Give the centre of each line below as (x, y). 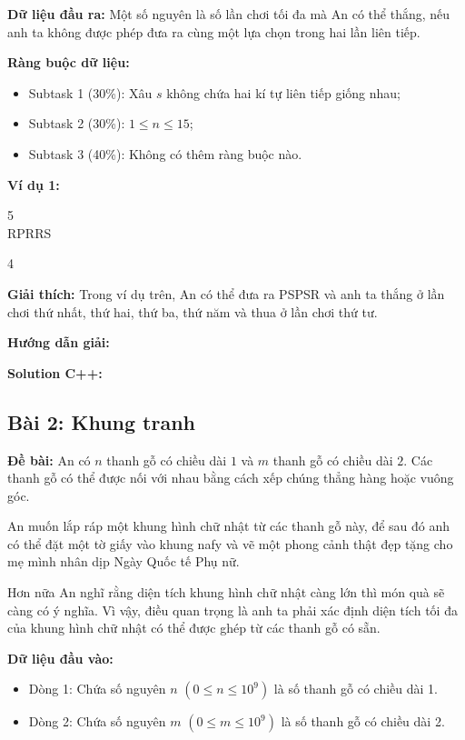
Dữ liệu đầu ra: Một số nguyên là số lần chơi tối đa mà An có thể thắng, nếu (229, 14)
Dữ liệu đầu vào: (60, 658)
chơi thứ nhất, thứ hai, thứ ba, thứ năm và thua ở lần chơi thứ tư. (193, 311)
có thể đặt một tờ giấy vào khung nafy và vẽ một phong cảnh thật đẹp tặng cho (230, 543)
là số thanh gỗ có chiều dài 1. (356, 689)
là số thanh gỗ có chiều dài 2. (363, 721)
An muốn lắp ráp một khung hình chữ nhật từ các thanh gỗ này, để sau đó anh (229, 526)
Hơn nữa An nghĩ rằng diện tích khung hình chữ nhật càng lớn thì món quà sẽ (226, 592)
